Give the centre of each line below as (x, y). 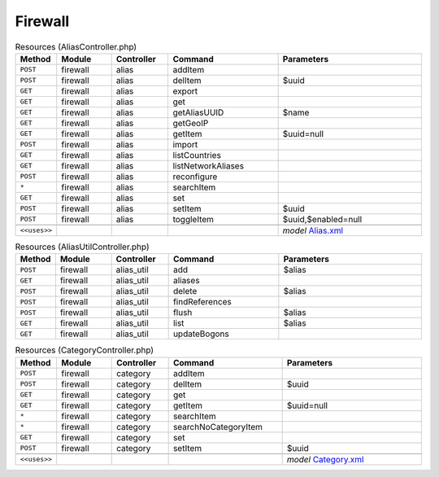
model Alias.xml (313, 230)
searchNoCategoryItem (218, 427)
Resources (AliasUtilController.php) (82, 247)
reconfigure (195, 177)
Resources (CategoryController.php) (85, 350)
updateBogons (201, 334)
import (185, 144)
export (185, 91)
